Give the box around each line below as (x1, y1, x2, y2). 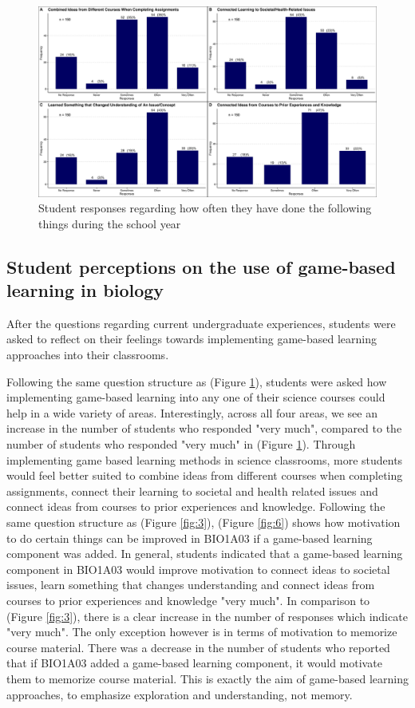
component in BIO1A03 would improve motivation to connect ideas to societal (6, 560, 390, 577)
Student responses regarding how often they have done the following (38, 200, 372, 216)
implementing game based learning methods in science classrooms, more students (6, 451, 403, 468)
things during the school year (38, 215, 181, 231)
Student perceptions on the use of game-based (6, 254, 396, 279)
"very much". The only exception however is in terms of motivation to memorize (6, 623, 397, 640)
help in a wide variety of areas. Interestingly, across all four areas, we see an (6, 404, 377, 421)
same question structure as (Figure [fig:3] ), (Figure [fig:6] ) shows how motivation (6, 514, 401, 530)
